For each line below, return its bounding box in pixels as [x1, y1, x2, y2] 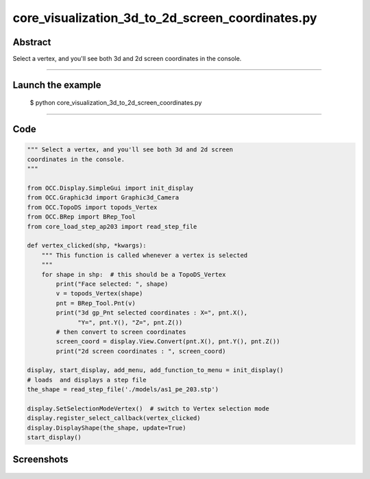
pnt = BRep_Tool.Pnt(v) [56, 299, 136, 307]
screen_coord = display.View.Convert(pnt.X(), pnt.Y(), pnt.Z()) [56, 338, 280, 345]
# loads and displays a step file [27, 376, 147, 384]
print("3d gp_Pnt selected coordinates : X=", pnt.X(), [56, 309, 248, 317]
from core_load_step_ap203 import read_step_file [27, 223, 197, 230]
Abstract [12, 36, 51, 48]
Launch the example [12, 79, 101, 90]
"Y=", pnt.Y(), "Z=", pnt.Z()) [77, 319, 183, 326]
